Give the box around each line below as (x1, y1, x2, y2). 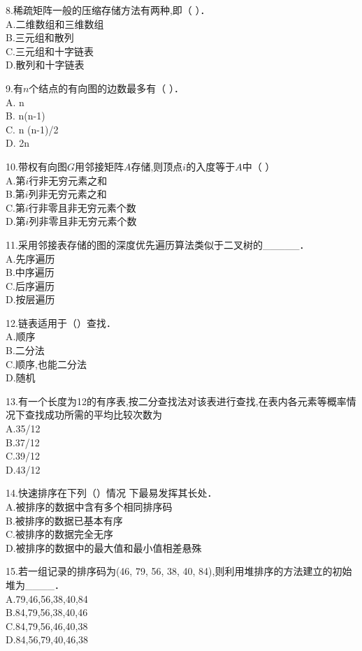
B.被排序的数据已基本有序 (6, 513, 123, 527)
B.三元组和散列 (6, 30, 74, 45)
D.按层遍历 (6, 292, 55, 307)
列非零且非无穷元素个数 (29, 214, 137, 228)
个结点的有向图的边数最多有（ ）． (29, 80, 184, 95)
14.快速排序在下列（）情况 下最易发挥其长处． (6, 485, 217, 500)
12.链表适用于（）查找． (6, 315, 116, 330)
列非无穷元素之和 (28, 186, 107, 201)
